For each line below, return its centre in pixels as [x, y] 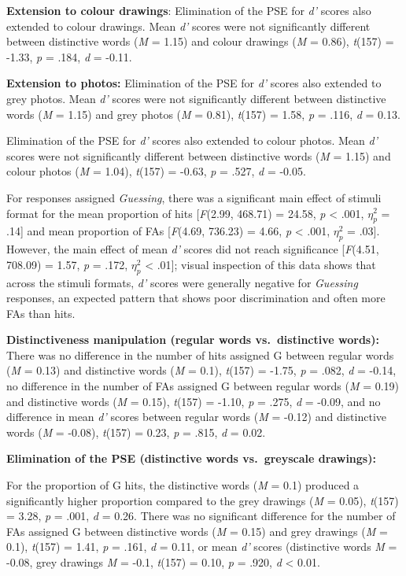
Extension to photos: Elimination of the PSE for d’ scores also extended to [194, 83]
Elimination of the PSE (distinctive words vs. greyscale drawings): [191, 458]
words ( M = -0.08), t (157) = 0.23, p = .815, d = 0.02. [136, 432]
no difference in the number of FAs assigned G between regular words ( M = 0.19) [203, 386]
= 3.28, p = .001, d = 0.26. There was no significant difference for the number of [201, 516]
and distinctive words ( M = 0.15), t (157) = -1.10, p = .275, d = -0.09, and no [194, 401]
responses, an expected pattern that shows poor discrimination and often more [196, 298]
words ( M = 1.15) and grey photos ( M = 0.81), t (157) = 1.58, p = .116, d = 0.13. [203, 114]
